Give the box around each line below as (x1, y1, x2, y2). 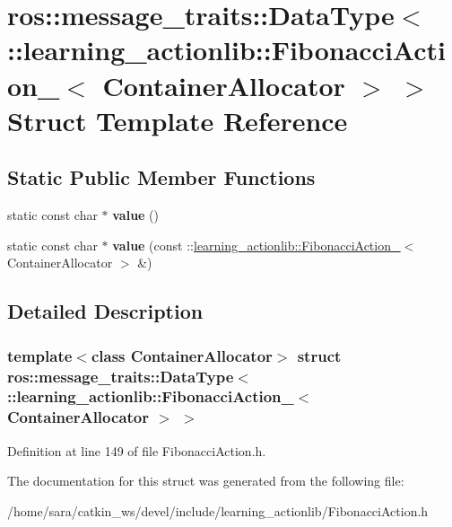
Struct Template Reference (7, 101, 348, 138)
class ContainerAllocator (91, 344, 273, 366)
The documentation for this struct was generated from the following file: (7, 471, 404, 490)
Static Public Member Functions (7, 163, 316, 191)
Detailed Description (7, 297, 204, 325)
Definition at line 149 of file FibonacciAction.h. (7, 441, 266, 460)
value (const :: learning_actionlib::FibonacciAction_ (112, 235, 401, 254)
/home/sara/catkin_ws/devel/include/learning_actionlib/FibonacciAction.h (7, 501, 429, 520)
